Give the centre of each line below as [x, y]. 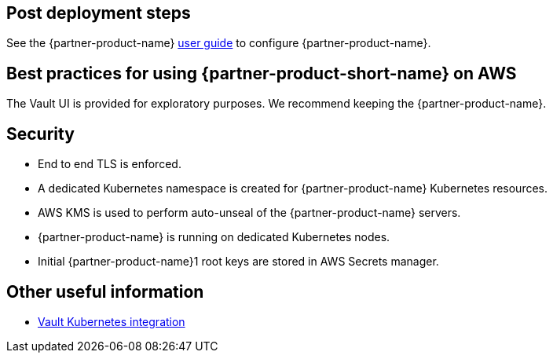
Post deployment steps [99, 13]
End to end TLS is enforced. [110, 164]
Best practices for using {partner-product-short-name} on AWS [262, 73]
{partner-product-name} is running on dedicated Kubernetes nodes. [214, 237]
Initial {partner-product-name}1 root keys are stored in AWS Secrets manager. [238, 262]
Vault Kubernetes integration [112, 321]
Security [40, 134]
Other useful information [105, 291]
